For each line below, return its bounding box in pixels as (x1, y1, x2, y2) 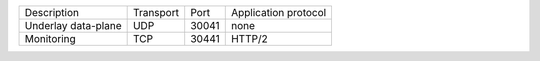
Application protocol (230, 6, 327, 19)
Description (24, 6, 80, 19)
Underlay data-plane (24, 19, 122, 32)
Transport (132, 6, 180, 19)
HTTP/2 (230, 32, 269, 45)
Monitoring (24, 32, 77, 45)
